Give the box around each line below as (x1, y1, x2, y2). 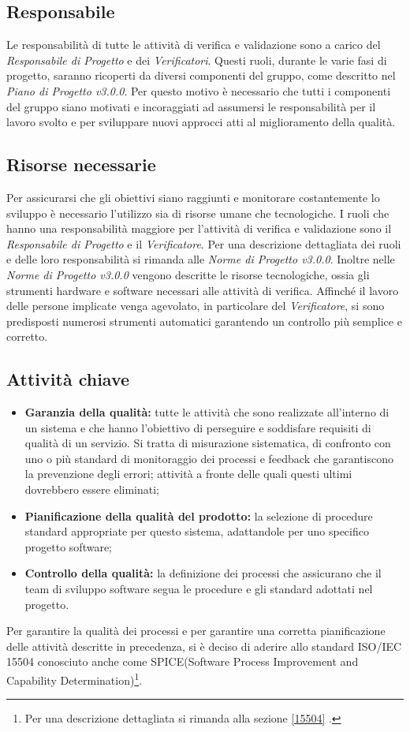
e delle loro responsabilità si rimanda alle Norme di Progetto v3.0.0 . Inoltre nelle (6, 251, 395, 267)
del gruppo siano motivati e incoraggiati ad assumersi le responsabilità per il (6, 98, 376, 114)
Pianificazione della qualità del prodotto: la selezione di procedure (24, 507, 373, 524)
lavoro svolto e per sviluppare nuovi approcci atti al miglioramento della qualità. (6, 114, 396, 130)
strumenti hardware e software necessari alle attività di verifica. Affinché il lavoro (6, 282, 399, 298)
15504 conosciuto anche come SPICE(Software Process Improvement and (6, 653, 359, 670)
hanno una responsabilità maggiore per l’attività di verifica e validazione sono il (6, 220, 392, 237)
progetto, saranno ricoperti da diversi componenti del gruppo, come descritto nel (6, 67, 396, 84)
